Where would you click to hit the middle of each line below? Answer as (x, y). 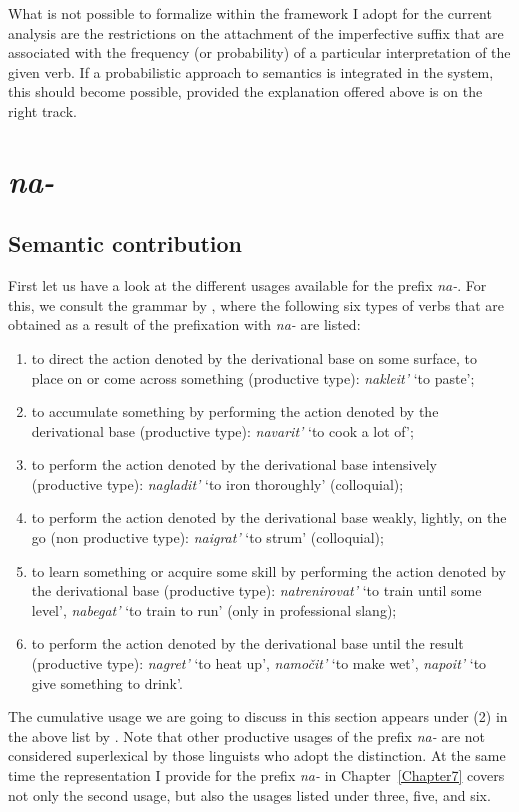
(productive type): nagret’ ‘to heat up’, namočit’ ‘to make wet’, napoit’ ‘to (259, 663)
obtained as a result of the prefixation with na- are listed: (184, 324)
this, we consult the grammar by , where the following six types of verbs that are (256, 304)
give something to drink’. (107, 682)
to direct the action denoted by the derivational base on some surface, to (254, 357)
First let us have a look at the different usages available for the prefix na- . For (247, 285)
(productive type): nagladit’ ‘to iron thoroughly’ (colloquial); (217, 483)
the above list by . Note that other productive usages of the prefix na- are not (246, 735)
